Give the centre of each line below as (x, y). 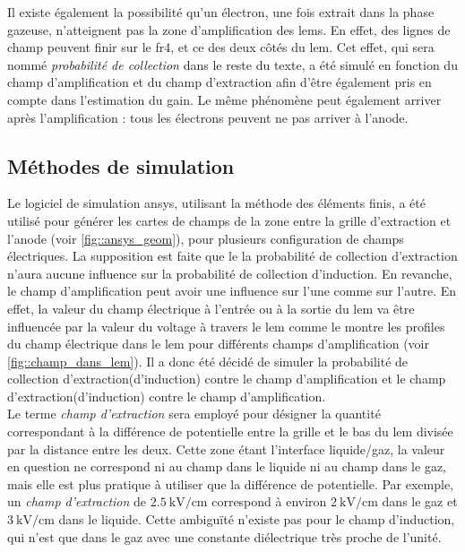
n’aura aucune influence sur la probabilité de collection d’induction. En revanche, (230, 273)
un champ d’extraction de (77, 501)
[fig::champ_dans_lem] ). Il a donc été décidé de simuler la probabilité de (208, 361)
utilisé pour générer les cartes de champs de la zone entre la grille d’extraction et (229, 220)
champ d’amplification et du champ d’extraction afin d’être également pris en (220, 82)
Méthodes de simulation (121, 165)
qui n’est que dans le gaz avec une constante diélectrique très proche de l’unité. (224, 536)
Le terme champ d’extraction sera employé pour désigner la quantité (194, 414)
